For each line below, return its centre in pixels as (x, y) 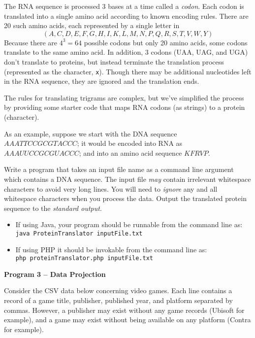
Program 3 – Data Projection (55, 274)
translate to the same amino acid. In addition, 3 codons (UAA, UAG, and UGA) (126, 52)
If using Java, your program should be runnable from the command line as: (129, 224)
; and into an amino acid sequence (130, 152)
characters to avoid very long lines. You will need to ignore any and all (111, 188)
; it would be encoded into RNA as (130, 143)
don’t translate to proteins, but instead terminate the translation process (114, 61)
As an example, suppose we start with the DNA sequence (91, 133)
